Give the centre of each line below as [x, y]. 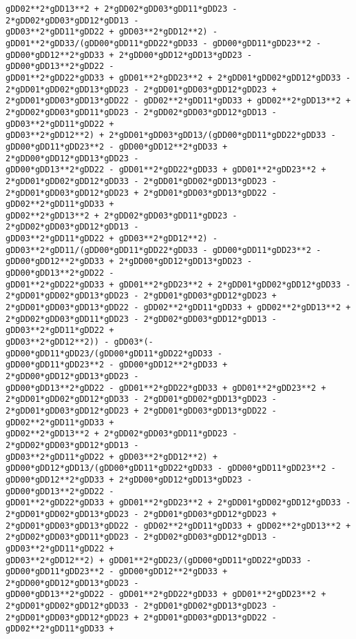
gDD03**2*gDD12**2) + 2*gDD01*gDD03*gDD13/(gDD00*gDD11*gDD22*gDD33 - [171, 135]
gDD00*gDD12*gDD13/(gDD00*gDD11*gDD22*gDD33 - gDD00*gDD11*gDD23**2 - [171, 468]
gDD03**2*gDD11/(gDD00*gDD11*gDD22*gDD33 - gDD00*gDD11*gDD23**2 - [164, 250]
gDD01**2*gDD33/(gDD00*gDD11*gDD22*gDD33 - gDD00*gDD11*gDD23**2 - [164, 43]
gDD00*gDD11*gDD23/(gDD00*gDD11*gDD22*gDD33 [109, 353]
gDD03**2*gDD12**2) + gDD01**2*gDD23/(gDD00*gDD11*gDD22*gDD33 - [158, 560]
